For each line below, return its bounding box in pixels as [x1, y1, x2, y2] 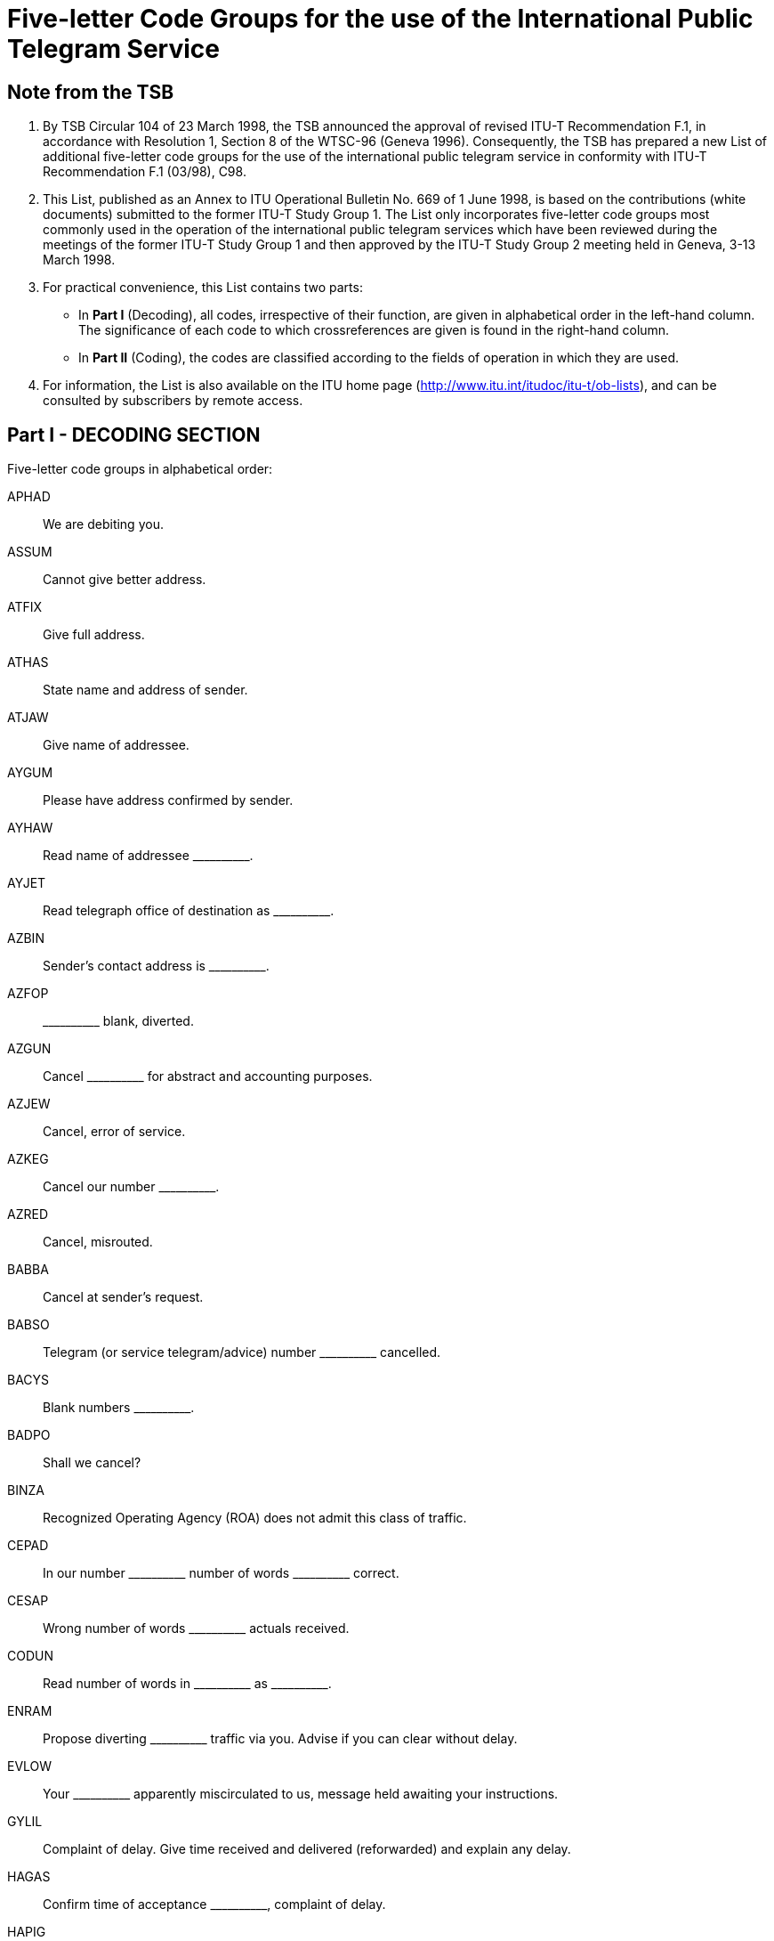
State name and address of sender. [43, 682, 248, 698]
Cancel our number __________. [43, 1179, 220, 1195]
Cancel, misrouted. [43, 1234, 153, 1250]
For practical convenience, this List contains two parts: [43, 280, 363, 296]
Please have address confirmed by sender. [43, 792, 294, 808]
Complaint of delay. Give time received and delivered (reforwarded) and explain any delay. [43, 1841, 571, 1857]
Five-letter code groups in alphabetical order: [7, 461, 273, 477]
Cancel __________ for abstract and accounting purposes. [43, 1068, 373, 1084]
